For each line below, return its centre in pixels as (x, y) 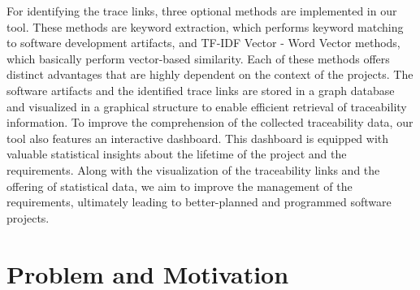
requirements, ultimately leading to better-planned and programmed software (199, 202)
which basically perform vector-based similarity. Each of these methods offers (198, 58)
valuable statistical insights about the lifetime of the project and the (177, 154)
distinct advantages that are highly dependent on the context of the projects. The (210, 74)
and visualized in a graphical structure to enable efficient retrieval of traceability (207, 106)
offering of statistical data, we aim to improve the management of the (180, 186)
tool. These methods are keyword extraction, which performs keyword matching (205, 26)
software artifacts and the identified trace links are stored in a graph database (201, 90)
